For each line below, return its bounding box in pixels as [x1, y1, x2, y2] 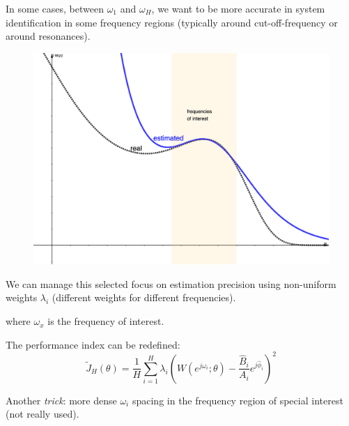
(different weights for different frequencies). [52, 290, 236, 305]
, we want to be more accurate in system [151, 1, 325, 15]
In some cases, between [6, 1, 104, 15]
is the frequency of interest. [47, 314, 164, 328]
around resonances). [6, 29, 91, 43]
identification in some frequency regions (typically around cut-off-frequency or [6, 15, 338, 29]
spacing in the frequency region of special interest [132, 393, 343, 407]
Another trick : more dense [6, 393, 117, 407]
